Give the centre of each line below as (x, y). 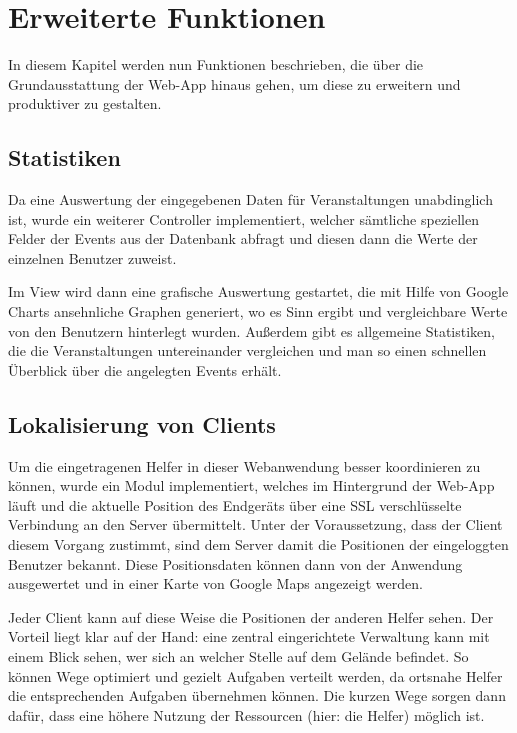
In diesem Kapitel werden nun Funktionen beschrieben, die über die (216, 64)
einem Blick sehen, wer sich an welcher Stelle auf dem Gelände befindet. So (238, 656)
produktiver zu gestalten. (85, 103)
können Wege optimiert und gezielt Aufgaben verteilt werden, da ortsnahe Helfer (255, 675)
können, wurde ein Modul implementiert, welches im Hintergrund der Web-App (251, 485)
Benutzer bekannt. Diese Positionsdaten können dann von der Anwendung (235, 563)
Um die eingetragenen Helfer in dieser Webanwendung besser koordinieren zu (244, 465)
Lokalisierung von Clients (142, 423)
